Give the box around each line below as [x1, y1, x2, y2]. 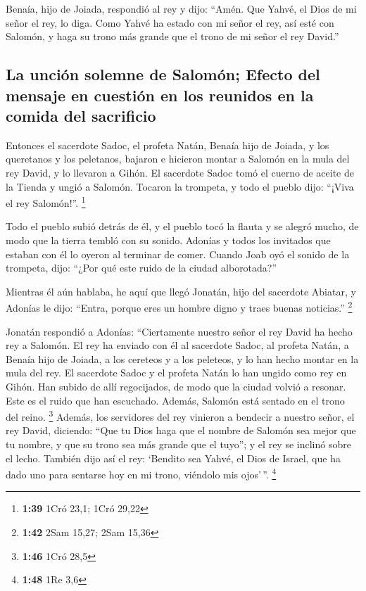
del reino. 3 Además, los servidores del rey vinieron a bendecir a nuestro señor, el [6, 407, 355, 424]
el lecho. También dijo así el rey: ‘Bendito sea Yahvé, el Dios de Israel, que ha [6, 450, 341, 465]
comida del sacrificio [6, 104, 156, 126]
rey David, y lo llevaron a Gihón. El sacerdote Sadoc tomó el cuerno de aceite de [6, 165, 354, 179]
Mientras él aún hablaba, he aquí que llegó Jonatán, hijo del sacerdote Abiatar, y [6, 284, 356, 298]
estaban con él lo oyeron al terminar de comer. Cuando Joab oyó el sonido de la [6, 246, 350, 261]
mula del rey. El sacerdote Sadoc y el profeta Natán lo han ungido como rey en [6, 365, 347, 380]
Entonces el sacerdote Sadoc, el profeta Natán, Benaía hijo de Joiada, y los [6, 137, 329, 152]
